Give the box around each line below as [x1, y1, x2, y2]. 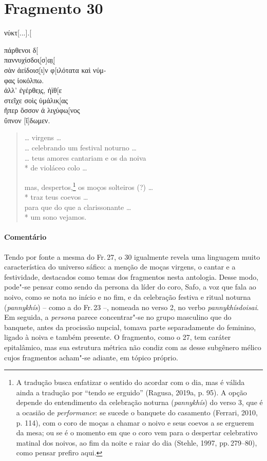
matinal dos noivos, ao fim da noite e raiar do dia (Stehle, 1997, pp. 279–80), [16, 437, 257, 448]
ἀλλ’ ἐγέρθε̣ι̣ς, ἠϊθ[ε [4, 85, 62, 95]
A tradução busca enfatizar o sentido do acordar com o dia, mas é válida [16, 377, 245, 388]
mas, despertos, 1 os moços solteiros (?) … [24, 180, 154, 192]
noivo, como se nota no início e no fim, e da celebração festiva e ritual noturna [4, 292, 251, 302]
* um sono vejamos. [24, 212, 87, 222]
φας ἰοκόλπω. [4, 74, 44, 85]
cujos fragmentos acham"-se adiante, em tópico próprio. [4, 352, 178, 362]
